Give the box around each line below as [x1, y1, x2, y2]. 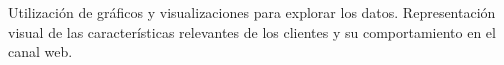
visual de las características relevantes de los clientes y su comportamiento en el [8, 21, 496, 42]
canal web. [8, 41, 73, 62]
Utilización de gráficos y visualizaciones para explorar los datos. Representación [8, 2, 496, 22]
